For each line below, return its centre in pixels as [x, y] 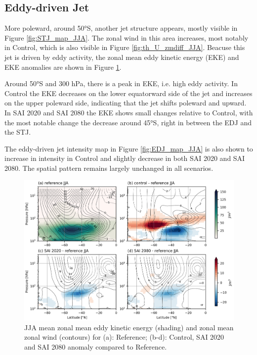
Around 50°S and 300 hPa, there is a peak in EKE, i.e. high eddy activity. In [121, 83]
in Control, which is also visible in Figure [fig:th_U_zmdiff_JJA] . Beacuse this [125, 47]
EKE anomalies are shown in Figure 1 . [63, 67]
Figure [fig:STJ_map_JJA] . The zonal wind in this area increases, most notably [127, 37]
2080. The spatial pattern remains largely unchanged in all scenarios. [109, 168]
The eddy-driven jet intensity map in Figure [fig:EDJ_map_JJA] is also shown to [129, 148]
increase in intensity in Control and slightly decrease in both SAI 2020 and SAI [125, 158]
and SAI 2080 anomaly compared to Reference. [96, 346]
